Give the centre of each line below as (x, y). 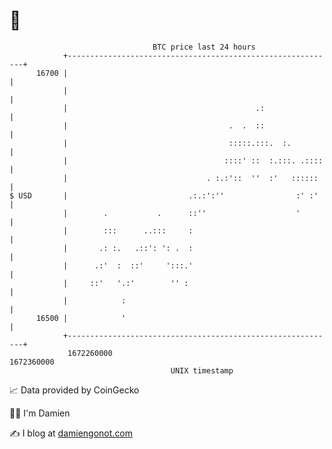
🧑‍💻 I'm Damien (40, 413)
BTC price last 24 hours (204, 47)
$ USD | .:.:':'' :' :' (164, 195)
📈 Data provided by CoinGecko (74, 390)
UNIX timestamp (202, 370)
